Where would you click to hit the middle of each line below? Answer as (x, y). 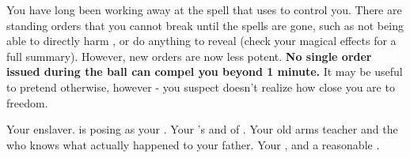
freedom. (27, 102)
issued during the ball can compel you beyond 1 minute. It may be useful (205, 71)
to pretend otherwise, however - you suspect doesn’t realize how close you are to (201, 87)
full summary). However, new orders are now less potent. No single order (189, 56)
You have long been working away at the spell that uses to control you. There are (204, 9)
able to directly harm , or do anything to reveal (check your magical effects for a (201, 41)
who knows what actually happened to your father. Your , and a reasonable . (193, 144)
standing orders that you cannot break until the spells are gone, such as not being (205, 25)
